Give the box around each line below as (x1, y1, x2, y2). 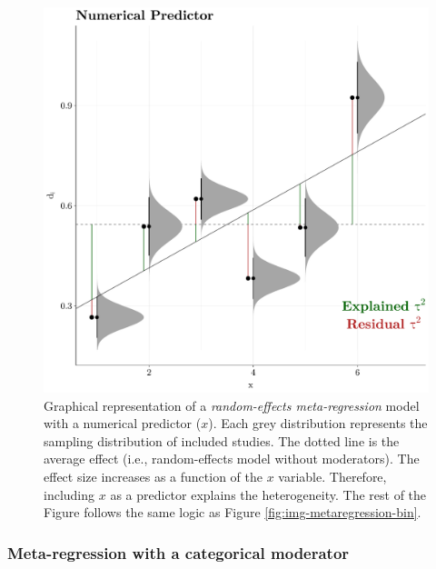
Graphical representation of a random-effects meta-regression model (44, 395, 420, 414)
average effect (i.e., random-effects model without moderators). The (44, 449, 420, 468)
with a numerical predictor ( (44, 414, 202, 433)
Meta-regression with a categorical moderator (7, 541, 350, 564)
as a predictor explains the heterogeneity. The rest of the (110, 484, 427, 504)
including (44, 484, 95, 504)
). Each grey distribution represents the (208, 414, 428, 433)
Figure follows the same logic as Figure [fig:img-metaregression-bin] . (44, 503, 421, 522)
